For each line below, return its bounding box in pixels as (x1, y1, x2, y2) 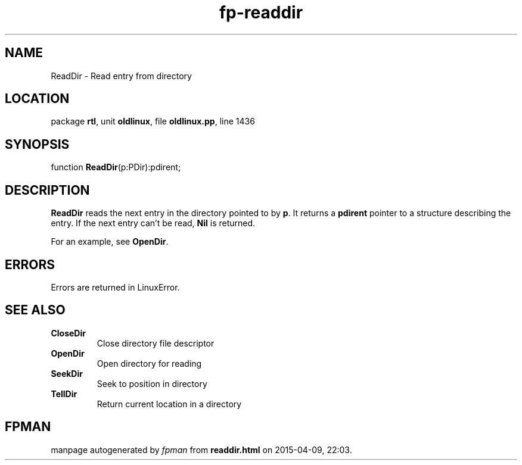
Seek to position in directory (97, 378, 207, 389)
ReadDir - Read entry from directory (51, 70, 192, 81)
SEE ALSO (5, 302, 66, 318)
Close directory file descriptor (97, 338, 215, 348)
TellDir (51, 388, 77, 399)
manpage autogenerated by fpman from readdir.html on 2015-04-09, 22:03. (51, 444, 352, 455)
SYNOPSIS (5, 136, 70, 152)
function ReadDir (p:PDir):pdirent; (51, 162, 181, 173)
